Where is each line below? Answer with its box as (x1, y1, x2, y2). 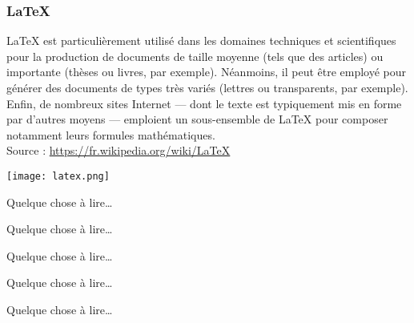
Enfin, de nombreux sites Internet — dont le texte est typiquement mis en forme (6, 95, 402, 111)
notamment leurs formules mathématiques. (6, 126, 215, 143)
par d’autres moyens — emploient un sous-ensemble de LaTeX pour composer (6, 111, 388, 127)
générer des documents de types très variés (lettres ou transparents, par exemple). (6, 79, 408, 95)
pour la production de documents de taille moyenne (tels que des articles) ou (6, 47, 384, 64)
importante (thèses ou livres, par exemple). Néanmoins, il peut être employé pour (6, 63, 407, 80)
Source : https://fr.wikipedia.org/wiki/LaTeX (6, 142, 231, 159)
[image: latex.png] (6, 170, 110, 182)
